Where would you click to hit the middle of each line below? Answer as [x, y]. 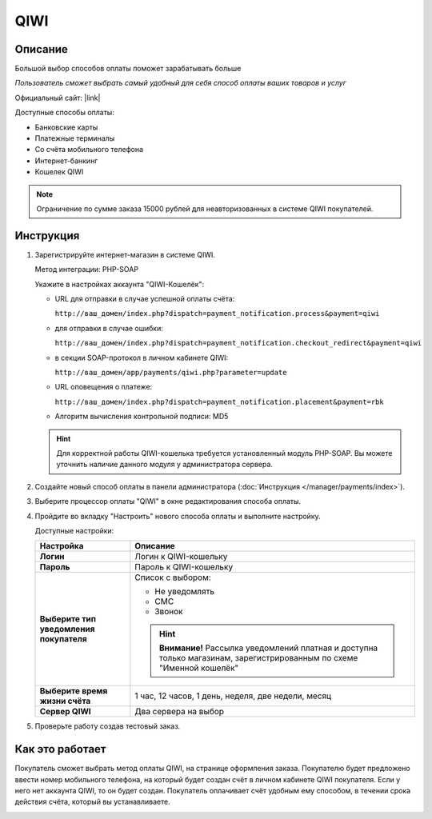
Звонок [169, 612]
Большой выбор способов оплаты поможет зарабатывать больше [128, 69]
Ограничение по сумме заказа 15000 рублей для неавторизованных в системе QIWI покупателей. [205, 209]
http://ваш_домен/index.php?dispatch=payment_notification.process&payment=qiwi [217, 314]
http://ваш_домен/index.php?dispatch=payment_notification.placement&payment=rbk [219, 402]
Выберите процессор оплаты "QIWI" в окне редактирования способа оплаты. [168, 501]
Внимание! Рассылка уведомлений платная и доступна [268, 648]
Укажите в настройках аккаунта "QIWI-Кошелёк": [120, 284]
